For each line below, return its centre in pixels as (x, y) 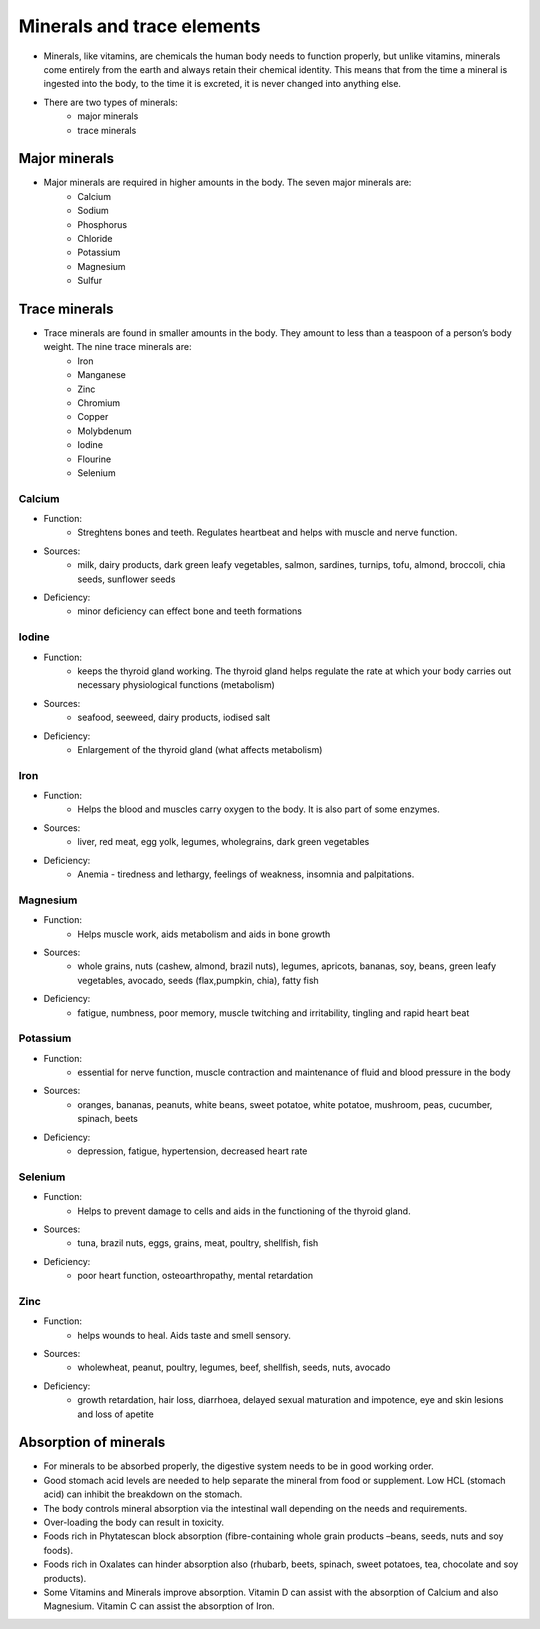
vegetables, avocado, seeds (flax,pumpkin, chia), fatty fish (198, 980)
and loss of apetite (115, 1414)
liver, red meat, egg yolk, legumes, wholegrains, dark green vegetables (223, 842)
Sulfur (90, 281)
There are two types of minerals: (111, 102)
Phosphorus (102, 224)
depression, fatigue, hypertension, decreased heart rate (192, 1151)
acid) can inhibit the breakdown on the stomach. (143, 1494)
